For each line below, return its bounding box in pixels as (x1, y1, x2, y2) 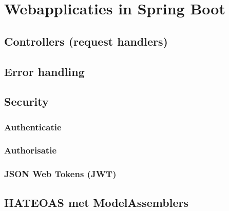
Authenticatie (4, 120, 62, 133)
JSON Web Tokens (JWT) (4, 167, 117, 180)
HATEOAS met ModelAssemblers (4, 194, 188, 210)
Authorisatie (4, 144, 57, 157)
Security (4, 93, 49, 109)
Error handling (4, 63, 85, 79)
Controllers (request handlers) (4, 33, 168, 49)
